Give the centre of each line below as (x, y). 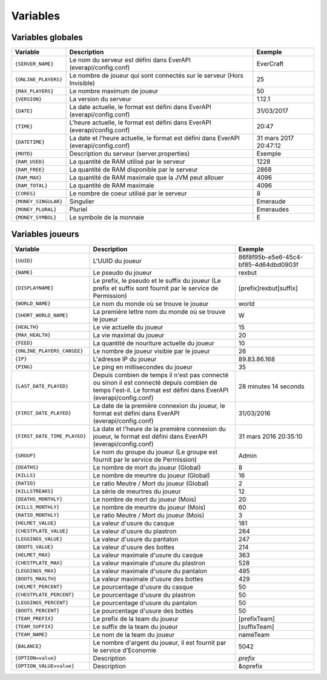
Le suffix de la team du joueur (135, 627)
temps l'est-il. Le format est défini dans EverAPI (161, 390)
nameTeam (254, 635)
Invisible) (82, 83)
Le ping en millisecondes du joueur (143, 367)
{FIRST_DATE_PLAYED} (43, 413)
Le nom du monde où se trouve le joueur (151, 303)
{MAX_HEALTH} (33, 335)
